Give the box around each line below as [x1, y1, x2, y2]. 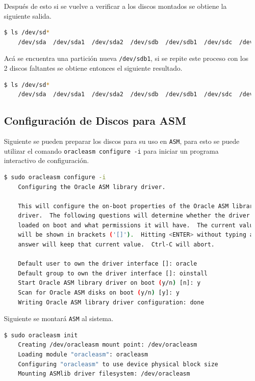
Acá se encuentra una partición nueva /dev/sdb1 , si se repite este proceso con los [4, 53, 249, 63]
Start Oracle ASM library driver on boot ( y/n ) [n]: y [18, 279, 201, 287]
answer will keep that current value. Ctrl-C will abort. [18, 241, 215, 248]
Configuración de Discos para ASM [4, 113, 186, 128]
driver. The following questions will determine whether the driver [18, 212, 250, 219]
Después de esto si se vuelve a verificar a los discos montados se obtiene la [4, 1, 227, 11]
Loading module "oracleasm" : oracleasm [18, 351, 148, 358]
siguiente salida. [4, 10, 51, 21]
